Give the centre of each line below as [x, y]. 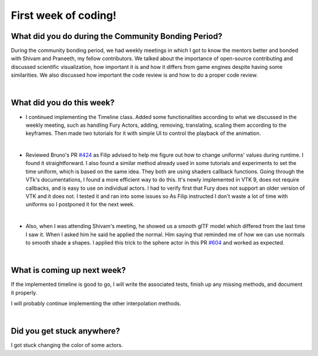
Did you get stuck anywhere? [66, 331]
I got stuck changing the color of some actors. [67, 345]
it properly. [24, 292]
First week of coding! [64, 15]
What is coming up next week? [68, 270]
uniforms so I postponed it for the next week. [80, 205]
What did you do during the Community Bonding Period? [117, 36]
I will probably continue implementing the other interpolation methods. [96, 304]
